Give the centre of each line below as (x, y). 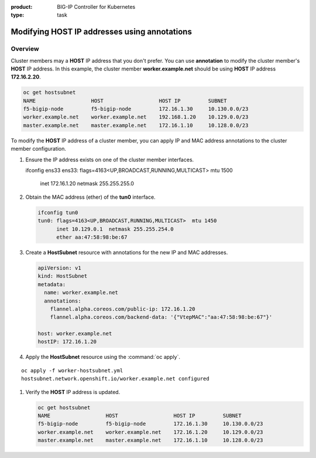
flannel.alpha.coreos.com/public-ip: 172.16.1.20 (123, 309)
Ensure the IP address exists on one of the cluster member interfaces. (110, 160)
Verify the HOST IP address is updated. (73, 392)
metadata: (52, 284)
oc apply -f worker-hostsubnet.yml (72, 370)
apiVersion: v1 (59, 268)
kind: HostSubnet (63, 276)
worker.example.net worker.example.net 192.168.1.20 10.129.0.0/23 (136, 117)
